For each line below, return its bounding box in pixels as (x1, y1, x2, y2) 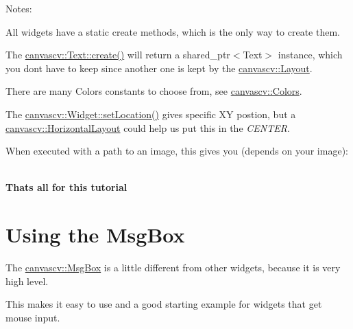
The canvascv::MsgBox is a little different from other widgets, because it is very (5, 260, 341, 275)
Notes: (5, 1, 32, 15)
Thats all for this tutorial (5, 180, 127, 194)
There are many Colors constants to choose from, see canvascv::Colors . (5, 84, 302, 98)
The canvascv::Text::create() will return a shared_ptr (5, 47, 230, 62)
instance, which (278, 47, 343, 62)
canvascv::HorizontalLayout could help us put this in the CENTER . (5, 120, 290, 135)
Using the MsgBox (5, 220, 185, 249)
